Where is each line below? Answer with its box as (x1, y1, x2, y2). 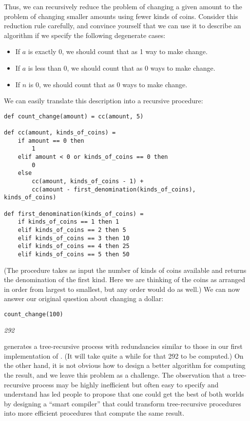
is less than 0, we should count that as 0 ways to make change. (28, 62, 215, 73)
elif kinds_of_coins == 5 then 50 (18, 250, 130, 258)
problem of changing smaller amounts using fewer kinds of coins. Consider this (4, 11, 238, 21)
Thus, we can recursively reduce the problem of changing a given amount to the (4, 1, 242, 11)
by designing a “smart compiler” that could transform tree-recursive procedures (4, 398, 241, 408)
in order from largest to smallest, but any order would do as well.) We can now (4, 284, 240, 294)
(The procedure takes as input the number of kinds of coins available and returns (4, 265, 247, 275)
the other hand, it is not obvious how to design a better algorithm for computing (4, 360, 246, 370)
